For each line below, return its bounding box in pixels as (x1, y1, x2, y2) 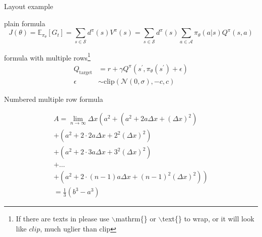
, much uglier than (40, 223, 97, 233)
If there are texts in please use (16, 213, 109, 224)
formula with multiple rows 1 (4, 50, 91, 63)
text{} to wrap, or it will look (162, 213, 254, 224)
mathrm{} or (115, 213, 156, 224)
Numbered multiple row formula (4, 93, 103, 104)
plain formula (4, 18, 45, 28)
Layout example (4, 1, 53, 11)
